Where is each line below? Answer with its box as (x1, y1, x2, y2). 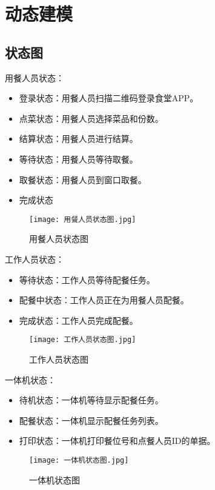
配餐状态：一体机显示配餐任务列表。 (19, 414, 164, 426)
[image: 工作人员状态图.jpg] (29, 335, 136, 344)
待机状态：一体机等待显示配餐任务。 (19, 394, 164, 406)
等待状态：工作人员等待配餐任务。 (19, 273, 155, 286)
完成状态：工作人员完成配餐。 (19, 314, 138, 326)
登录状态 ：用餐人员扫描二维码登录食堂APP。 (19, 92, 199, 104)
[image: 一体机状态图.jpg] (29, 455, 129, 465)
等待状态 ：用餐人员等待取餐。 (19, 152, 138, 165)
